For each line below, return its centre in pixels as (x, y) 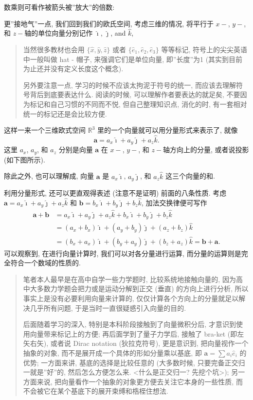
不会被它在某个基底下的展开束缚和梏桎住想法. (96, 391)
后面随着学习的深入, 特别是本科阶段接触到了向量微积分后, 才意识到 (129, 324)
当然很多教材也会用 (54, 49)
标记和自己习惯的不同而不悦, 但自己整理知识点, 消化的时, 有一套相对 (138, 104)
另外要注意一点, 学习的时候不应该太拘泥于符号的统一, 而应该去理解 (129, 85)
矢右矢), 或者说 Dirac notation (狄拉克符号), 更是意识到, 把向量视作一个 (136, 343)
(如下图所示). (25, 159)
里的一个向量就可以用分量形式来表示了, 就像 (167, 130)
